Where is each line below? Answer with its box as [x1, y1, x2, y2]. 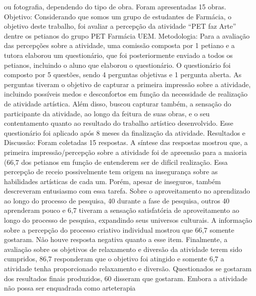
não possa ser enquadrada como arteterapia [4, 283, 136, 293]
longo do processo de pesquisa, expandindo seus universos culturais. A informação [4, 215, 252, 225]
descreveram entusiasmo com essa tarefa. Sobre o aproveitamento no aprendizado [4, 186, 250, 196]
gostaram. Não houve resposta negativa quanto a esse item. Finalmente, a [4, 234, 228, 245]
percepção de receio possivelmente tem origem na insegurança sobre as [4, 166, 218, 177]
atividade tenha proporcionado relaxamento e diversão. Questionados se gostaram [4, 263, 252, 274]
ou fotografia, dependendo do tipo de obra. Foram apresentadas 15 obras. [4, 1, 226, 11]
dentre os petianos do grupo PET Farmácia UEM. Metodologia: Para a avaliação [4, 30, 250, 41]
